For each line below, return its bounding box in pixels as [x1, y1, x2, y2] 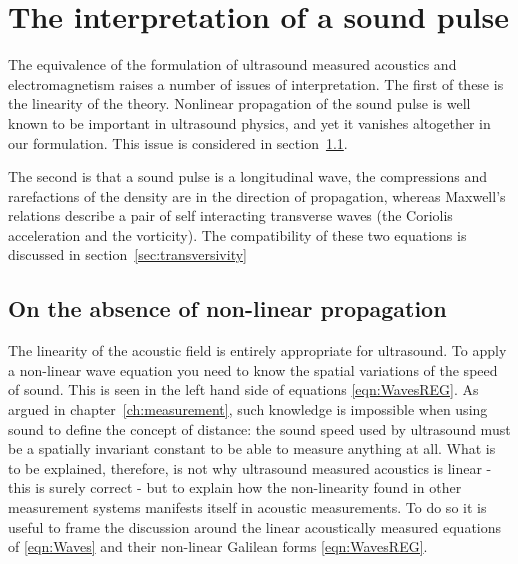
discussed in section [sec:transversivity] [8, 244, 247, 265]
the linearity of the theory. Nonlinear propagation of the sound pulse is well [8, 93, 471, 114]
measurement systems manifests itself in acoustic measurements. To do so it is [8, 497, 487, 518]
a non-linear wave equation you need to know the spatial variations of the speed [8, 359, 498, 380]
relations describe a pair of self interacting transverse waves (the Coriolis [8, 205, 453, 226]
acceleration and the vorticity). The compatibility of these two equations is [8, 224, 467, 245]
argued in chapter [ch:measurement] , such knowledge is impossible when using [8, 399, 488, 420]
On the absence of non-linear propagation [8, 293, 447, 324]
